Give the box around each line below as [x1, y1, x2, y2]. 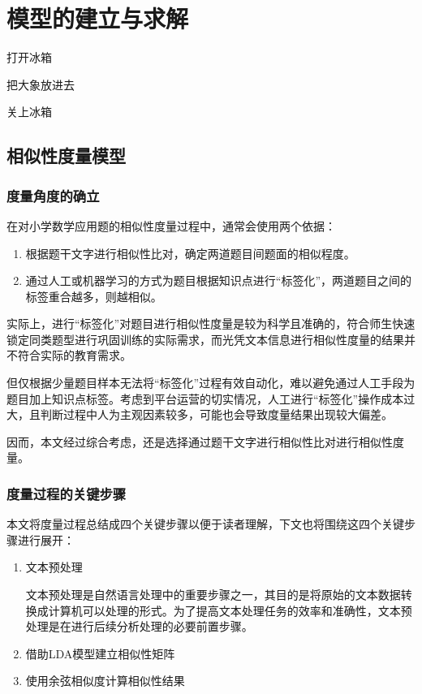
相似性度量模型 [6, 143, 126, 168]
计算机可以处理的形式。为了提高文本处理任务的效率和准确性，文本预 [48, 601, 412, 619]
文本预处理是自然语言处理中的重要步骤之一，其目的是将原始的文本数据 [25, 586, 401, 603]
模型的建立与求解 [6, 2, 189, 35]
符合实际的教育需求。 [17, 347, 131, 364]
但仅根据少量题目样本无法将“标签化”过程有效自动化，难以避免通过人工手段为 [6, 374, 416, 391]
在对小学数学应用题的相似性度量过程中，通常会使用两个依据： [6, 217, 336, 234]
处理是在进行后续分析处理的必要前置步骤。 [25, 618, 253, 635]
